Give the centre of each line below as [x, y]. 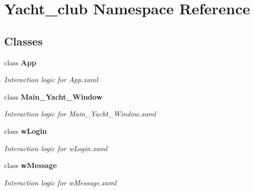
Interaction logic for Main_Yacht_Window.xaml [80, 114]
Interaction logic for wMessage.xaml [60, 182]
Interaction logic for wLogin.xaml [56, 148]
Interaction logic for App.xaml [51, 79]
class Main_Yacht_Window [53, 96]
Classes [24, 41]
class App [20, 62]
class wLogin [26, 130]
